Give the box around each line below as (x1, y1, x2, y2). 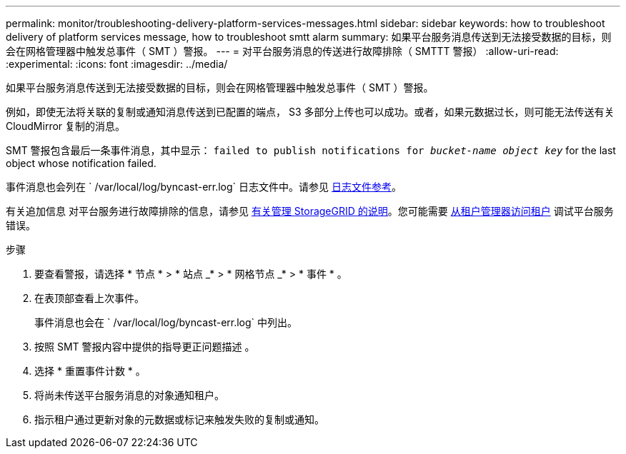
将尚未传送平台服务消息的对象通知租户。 (34, 389, 224, 401)
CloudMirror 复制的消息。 (6, 120, 126, 132)
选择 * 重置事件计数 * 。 (34, 365, 146, 377)
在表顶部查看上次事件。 (34, 292, 144, 304)
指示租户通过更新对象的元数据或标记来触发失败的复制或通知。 (34, 413, 324, 425)
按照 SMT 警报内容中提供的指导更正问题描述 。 (34, 340, 255, 353)
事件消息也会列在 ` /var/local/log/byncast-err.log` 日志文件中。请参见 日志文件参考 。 (6, 181, 402, 193)
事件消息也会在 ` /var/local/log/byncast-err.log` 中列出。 (34, 316, 298, 328)
